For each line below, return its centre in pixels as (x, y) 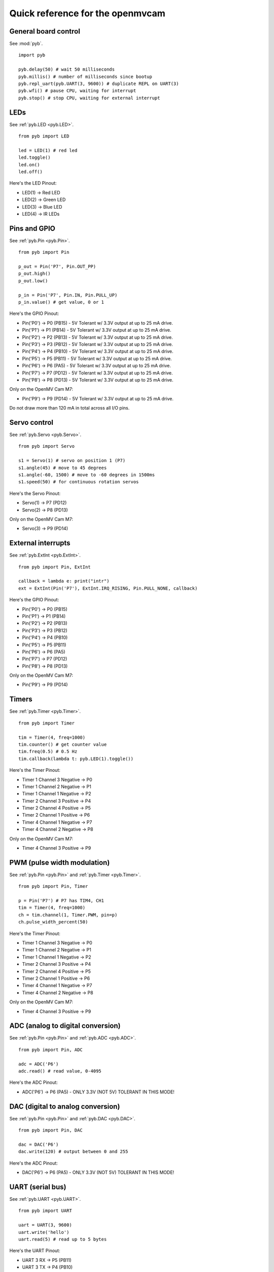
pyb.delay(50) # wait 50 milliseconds (67, 69)
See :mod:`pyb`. (26, 44)
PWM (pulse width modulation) (60, 862)
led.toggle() (35, 157)
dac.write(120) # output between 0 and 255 (73, 1152)
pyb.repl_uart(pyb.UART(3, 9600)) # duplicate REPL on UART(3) (99, 84)
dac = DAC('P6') (39, 1144)
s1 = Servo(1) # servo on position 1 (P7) (72, 461)
